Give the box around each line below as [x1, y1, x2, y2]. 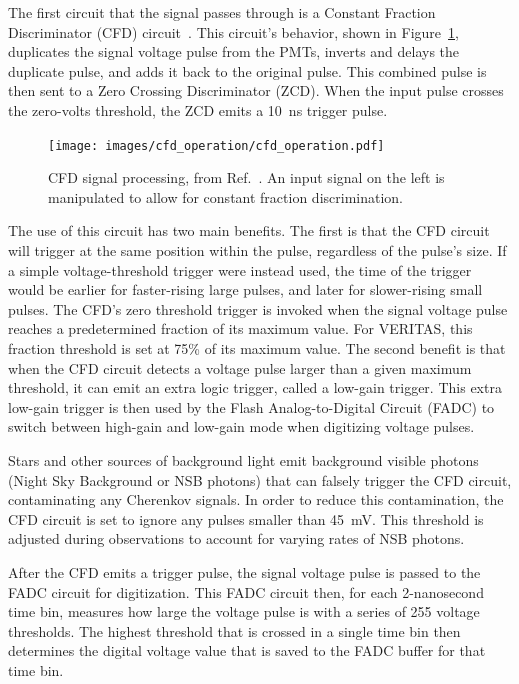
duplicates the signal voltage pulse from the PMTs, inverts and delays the [8, 41, 460, 62]
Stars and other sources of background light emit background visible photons [8, 449, 479, 470]
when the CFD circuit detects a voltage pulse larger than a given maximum [8, 357, 472, 378]
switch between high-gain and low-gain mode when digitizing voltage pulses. [8, 416, 475, 437]
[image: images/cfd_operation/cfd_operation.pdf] [48, 138, 385, 153]
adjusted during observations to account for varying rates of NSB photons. [8, 528, 465, 549]
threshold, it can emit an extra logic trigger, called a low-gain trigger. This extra [8, 377, 502, 398]
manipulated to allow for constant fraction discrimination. [48, 186, 403, 207]
